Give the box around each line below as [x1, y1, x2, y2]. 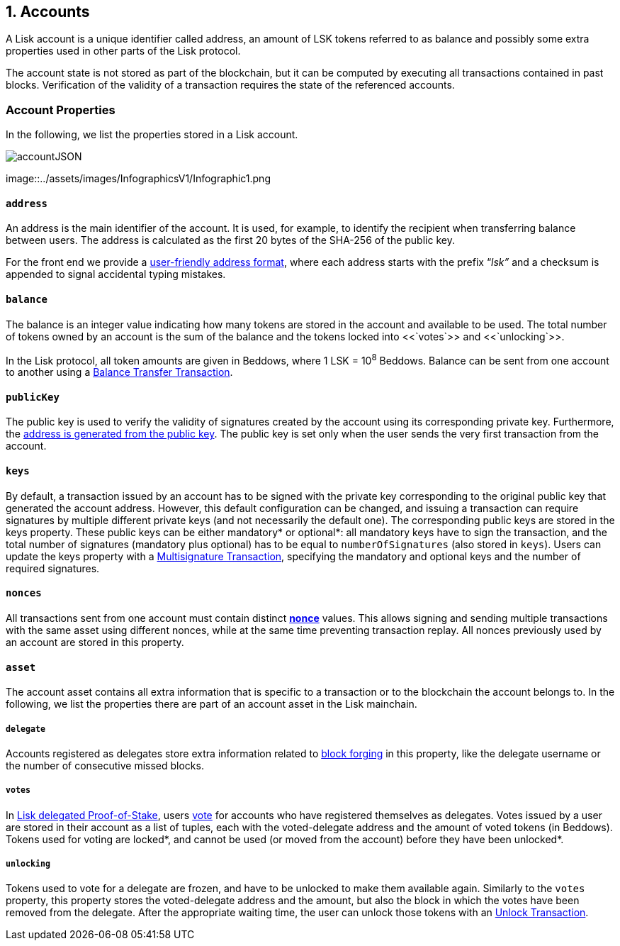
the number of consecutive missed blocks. [6, 759, 204, 772]
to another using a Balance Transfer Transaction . [6, 366, 233, 379]
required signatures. [6, 562, 100, 574]
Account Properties [6, 102, 115, 117]
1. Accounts [6, 3, 90, 21]
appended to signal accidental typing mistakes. [6, 268, 226, 281]
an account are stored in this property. [6, 635, 184, 648]
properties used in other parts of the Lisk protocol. [6, 45, 241, 57]
